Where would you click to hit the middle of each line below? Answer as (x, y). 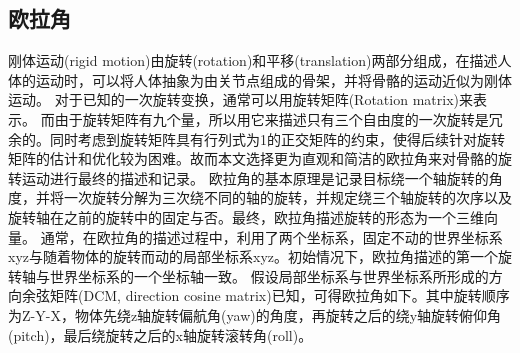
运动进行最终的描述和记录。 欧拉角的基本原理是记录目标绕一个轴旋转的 (255, 177)
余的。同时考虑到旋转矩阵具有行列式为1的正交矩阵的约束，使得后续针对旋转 (256, 138)
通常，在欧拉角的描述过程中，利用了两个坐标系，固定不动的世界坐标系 (271, 236)
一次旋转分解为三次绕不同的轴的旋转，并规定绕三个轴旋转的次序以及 (287, 197)
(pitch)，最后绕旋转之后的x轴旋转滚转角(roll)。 (160, 334)
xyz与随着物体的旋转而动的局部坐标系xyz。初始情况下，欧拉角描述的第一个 (253, 256)
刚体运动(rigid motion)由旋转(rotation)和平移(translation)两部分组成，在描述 (253, 60)
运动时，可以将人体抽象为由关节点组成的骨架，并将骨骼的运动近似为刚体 (273, 79)
